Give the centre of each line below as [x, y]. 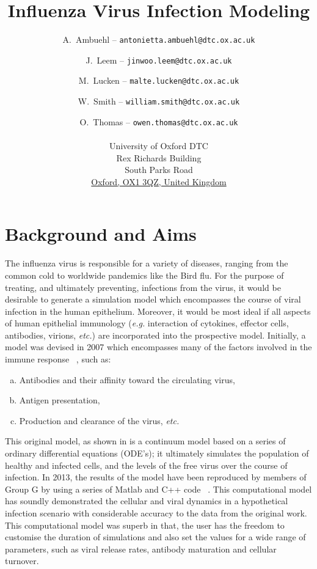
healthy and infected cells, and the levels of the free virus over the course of [146, 465]
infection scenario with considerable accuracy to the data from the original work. [156, 513]
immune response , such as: [58, 359]
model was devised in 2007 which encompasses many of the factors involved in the [158, 347]
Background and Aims [101, 234]
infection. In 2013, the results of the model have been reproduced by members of [156, 477]
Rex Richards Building [159, 157]
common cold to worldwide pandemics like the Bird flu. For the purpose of [144, 275]
